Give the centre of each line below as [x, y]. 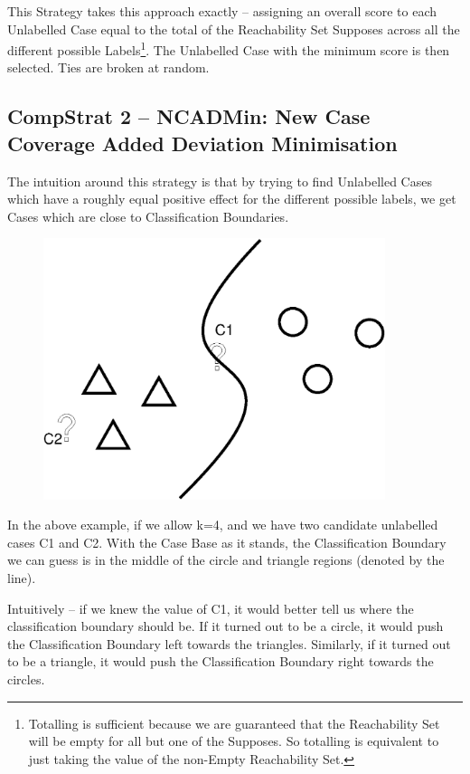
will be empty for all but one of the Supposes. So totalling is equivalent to [234, 741]
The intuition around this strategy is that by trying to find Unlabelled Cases [220, 181]
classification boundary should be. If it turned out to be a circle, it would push [226, 626]
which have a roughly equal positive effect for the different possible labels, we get [232, 199]
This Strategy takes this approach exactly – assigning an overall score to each [222, 11]
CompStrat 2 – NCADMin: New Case [189, 116]
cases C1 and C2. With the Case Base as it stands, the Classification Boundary [227, 542]
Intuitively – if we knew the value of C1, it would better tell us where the [211, 608]
